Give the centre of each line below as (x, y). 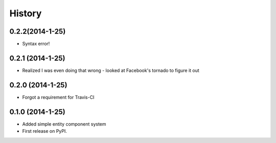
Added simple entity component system (64, 124)
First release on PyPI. (45, 131)
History (26, 13)
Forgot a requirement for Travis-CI (58, 97)
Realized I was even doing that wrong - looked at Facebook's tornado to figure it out (111, 70)
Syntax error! (36, 44)
